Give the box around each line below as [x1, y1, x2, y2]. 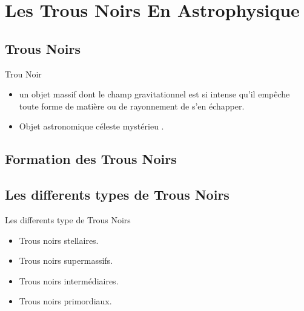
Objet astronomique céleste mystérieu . [19, 120, 164, 133]
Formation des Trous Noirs [5, 149, 177, 168]
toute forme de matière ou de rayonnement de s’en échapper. [19, 99, 245, 112]
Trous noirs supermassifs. [19, 254, 113, 267]
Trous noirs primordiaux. [19, 295, 112, 307]
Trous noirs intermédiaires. [19, 274, 119, 287]
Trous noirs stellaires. [19, 234, 99, 246]
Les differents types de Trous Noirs [5, 185, 230, 204]
